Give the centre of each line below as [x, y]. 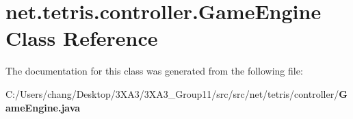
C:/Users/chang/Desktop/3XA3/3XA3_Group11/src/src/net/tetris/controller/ [172, 93]
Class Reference [82, 38]
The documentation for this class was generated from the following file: [154, 71]
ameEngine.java [43, 107]
